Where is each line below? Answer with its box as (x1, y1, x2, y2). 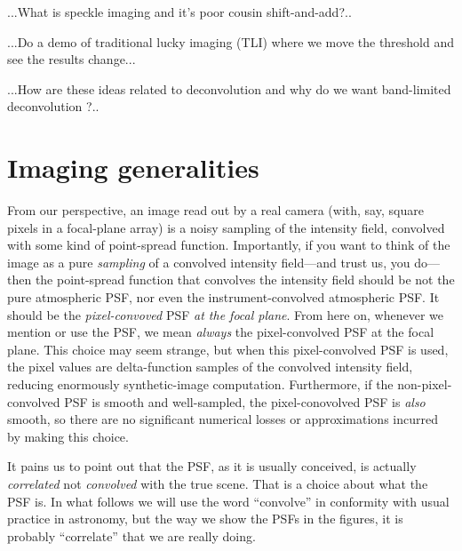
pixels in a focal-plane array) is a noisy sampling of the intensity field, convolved (7, 218, 445, 236)
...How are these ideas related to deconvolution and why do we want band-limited (7, 79, 451, 98)
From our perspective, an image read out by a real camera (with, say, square (7, 201, 424, 220)
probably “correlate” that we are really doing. (7, 526, 256, 545)
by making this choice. (7, 427, 129, 445)
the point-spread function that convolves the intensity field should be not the (35, 270, 455, 289)
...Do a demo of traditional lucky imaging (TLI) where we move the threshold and (7, 32, 455, 51)
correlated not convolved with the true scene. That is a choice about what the (7, 475, 428, 492)
